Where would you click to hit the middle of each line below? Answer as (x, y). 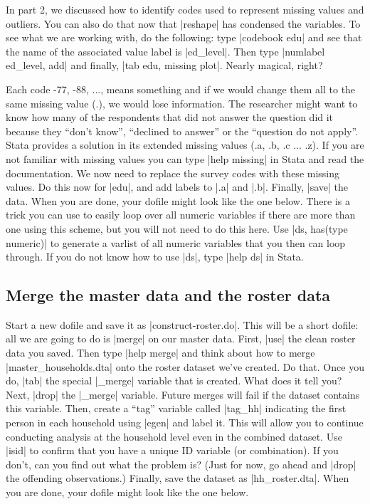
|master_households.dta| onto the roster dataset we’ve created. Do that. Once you (185, 366)
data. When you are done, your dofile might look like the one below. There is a (178, 200)
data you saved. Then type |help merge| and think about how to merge (160, 353)
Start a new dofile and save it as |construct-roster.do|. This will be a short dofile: (182, 324)
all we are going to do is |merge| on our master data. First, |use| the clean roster (181, 338)
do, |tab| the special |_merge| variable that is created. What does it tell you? (174, 380)
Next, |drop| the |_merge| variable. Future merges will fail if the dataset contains (183, 394)
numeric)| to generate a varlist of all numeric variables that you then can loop (176, 242)
